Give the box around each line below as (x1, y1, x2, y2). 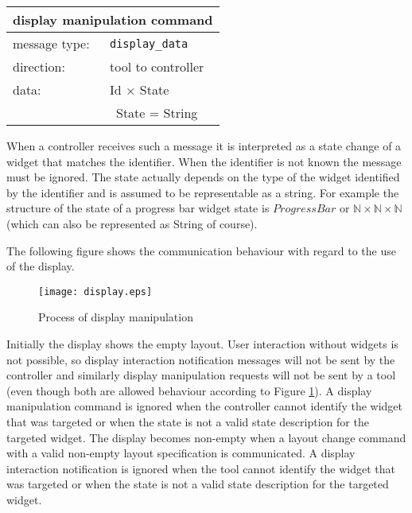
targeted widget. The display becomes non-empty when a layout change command (6, 429, 406, 445)
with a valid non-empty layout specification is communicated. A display (6, 445, 356, 461)
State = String (115, 103, 198, 122)
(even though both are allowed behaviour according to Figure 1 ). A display (6, 382, 372, 398)
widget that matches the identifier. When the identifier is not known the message (6, 153, 402, 169)
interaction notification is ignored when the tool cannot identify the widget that (6, 460, 396, 476)
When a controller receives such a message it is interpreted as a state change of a (6, 138, 402, 154)
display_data (109, 37, 189, 50)
